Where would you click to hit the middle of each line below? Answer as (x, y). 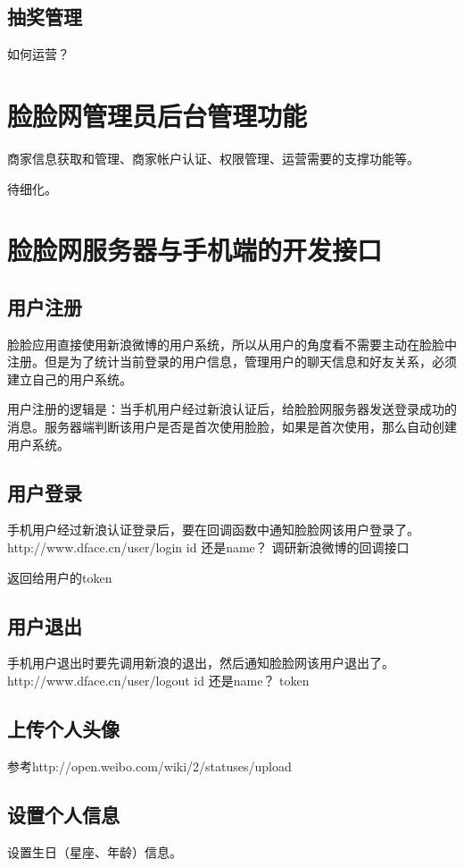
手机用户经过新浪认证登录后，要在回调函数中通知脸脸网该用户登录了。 (213, 530)
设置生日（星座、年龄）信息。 (95, 851)
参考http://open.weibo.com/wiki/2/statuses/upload (149, 766)
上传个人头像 (63, 729)
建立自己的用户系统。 (70, 379)
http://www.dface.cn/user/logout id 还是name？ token (158, 681)
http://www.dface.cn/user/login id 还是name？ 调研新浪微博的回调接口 (208, 547)
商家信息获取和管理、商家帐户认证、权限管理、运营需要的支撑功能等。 (213, 158)
